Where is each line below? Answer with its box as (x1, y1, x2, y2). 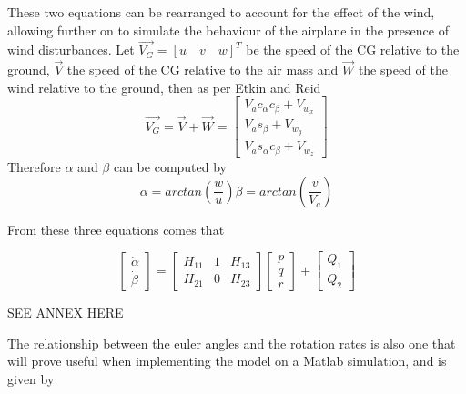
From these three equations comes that (7, 219, 225, 238)
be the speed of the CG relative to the (246, 40, 460, 59)
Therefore (7, 157, 61, 177)
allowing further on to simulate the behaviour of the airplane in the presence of (7, 20, 449, 39)
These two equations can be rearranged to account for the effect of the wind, (7, 3, 435, 21)
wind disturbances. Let (7, 40, 135, 59)
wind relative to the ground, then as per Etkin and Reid (7, 77, 321, 96)
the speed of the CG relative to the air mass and (66, 60, 339, 79)
